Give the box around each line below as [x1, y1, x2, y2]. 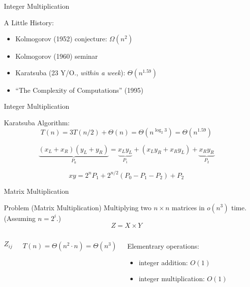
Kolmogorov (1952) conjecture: [15, 34, 107, 44]
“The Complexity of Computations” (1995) [15, 84, 143, 95]
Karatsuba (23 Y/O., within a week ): [15, 67, 125, 77]
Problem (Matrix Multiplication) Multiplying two [4, 202, 152, 212]
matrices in [172, 202, 205, 212]
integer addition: [139, 257, 188, 267]
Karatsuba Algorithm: [4, 117, 70, 127]
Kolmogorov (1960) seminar [15, 51, 98, 61]
